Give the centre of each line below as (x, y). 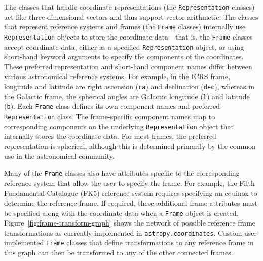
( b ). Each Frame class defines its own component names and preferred (112, 106)
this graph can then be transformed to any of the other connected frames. (119, 253)
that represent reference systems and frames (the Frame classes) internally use (125, 27)
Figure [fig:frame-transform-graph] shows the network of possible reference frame (130, 223)
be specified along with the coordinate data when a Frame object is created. (121, 213)
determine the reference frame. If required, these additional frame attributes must (131, 202)
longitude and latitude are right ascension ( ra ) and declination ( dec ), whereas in (129, 86)
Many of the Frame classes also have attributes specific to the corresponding (122, 173)
